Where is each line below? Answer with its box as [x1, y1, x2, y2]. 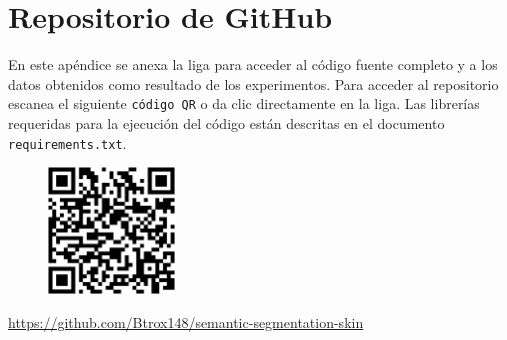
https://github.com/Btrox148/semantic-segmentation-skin [8, 312, 364, 332]
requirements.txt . [8, 132, 127, 153]
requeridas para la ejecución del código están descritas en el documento [8, 112, 445, 133]
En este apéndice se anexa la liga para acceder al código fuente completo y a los [8, 54, 498, 75]
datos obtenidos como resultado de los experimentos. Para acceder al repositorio [8, 73, 499, 94]
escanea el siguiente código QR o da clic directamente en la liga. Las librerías [8, 93, 480, 114]
